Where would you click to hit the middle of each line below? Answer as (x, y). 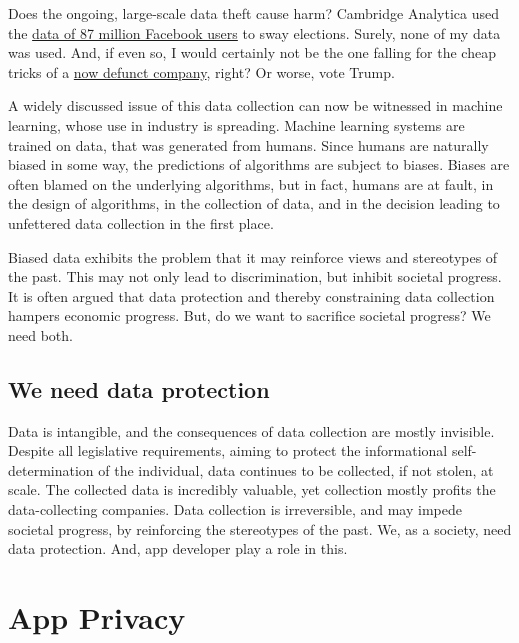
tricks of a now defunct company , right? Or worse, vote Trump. (201, 71)
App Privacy (97, 617)
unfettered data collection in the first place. (141, 222)
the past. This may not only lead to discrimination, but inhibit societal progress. (255, 276)
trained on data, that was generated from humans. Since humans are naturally (248, 144)
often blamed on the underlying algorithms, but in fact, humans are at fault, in (251, 183)
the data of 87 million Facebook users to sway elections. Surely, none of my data (254, 32)
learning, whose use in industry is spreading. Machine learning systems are (236, 124)
